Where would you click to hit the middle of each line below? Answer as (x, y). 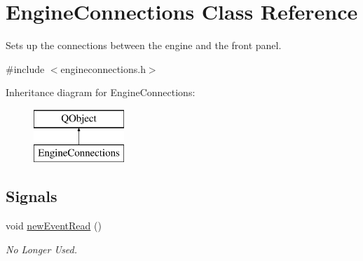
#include (25, 68)
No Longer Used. (42, 249)
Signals (32, 196)
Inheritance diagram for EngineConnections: (101, 92)
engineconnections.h (103, 68)
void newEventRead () (54, 226)
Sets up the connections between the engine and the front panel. (144, 45)
